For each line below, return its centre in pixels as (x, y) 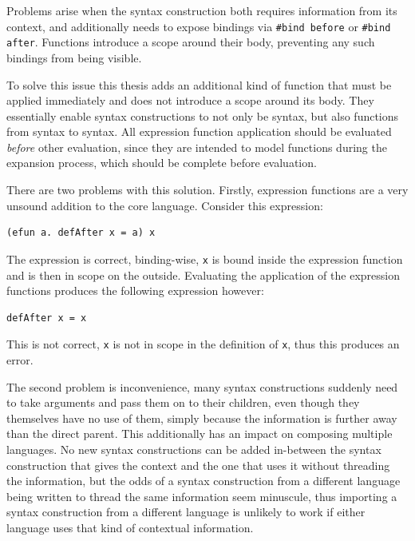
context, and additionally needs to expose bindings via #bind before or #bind (199, 26)
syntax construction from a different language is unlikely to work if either (186, 512)
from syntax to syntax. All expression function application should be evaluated (199, 131)
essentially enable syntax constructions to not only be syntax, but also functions (203, 115)
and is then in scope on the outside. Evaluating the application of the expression (203, 274)
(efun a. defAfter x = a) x (81, 233)
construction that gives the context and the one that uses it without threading (198, 465)
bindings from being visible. (74, 57)
